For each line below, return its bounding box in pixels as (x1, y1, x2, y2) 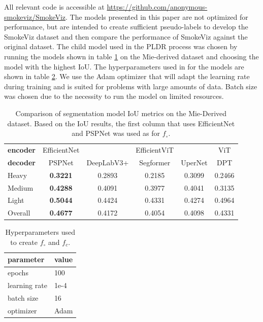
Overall (8, 207, 30, 218)
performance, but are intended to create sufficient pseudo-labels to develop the (4, 21, 248, 32)
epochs (8, 267, 28, 278)
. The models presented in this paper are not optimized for (65, 11, 248, 22)
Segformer (139, 157, 171, 167)
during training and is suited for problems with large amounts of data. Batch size (4, 81, 257, 91)
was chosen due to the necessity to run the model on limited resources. (4, 91, 224, 101)
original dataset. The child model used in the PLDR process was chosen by (4, 41, 238, 52)
